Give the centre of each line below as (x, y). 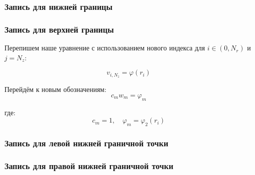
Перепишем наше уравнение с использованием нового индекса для (105, 48)
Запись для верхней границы (59, 29)
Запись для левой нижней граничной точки (87, 143)
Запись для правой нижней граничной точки (89, 165)
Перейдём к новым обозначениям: (55, 89)
